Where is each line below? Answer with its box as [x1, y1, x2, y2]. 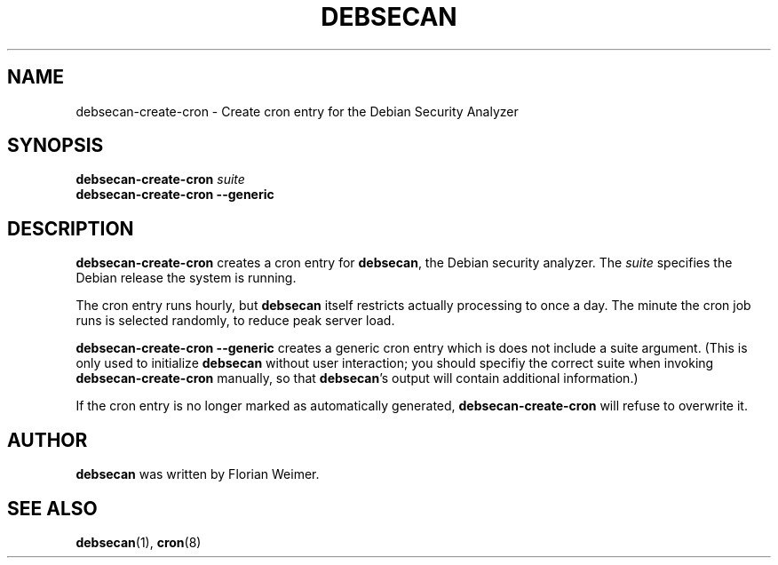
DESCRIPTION [7, 217, 134, 240]
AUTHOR [7, 428, 88, 451]
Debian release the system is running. [75, 270, 297, 286]
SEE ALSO [7, 497, 98, 520]
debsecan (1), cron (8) [75, 534, 202, 550]
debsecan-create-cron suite [75, 171, 245, 187]
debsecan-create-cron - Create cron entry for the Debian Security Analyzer [75, 103, 519, 119]
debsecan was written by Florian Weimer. [75, 466, 320, 482]
